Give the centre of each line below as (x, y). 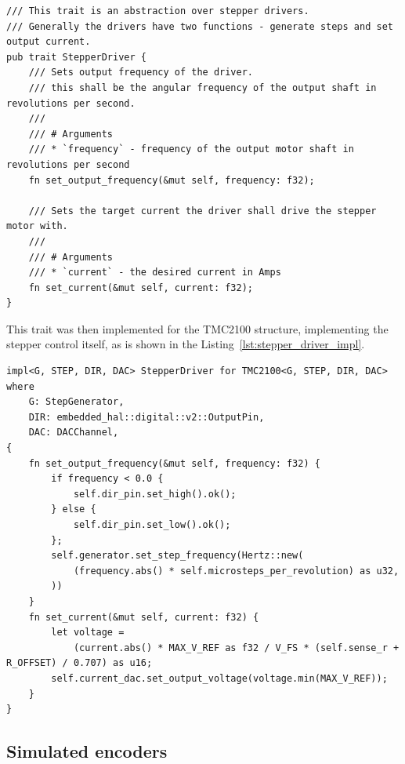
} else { (74, 509)
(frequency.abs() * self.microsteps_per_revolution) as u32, (236, 571)
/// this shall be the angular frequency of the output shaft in (202, 87)
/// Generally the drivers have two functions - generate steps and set (200, 26)
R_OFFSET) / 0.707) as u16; (80, 663)
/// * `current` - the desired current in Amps (155, 273)
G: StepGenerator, (76, 402)
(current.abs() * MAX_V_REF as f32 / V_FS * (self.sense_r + (236, 648)
